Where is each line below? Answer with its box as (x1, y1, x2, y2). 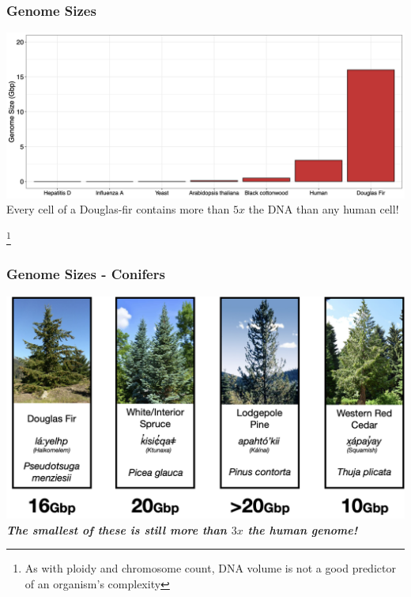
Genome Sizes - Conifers (6, 264, 165, 284)
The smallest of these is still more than (6, 521, 227, 538)
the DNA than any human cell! (248, 201, 399, 217)
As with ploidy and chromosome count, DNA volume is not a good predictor (25, 560, 396, 576)
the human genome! (247, 521, 358, 538)
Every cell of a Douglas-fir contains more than (6, 201, 230, 217)
